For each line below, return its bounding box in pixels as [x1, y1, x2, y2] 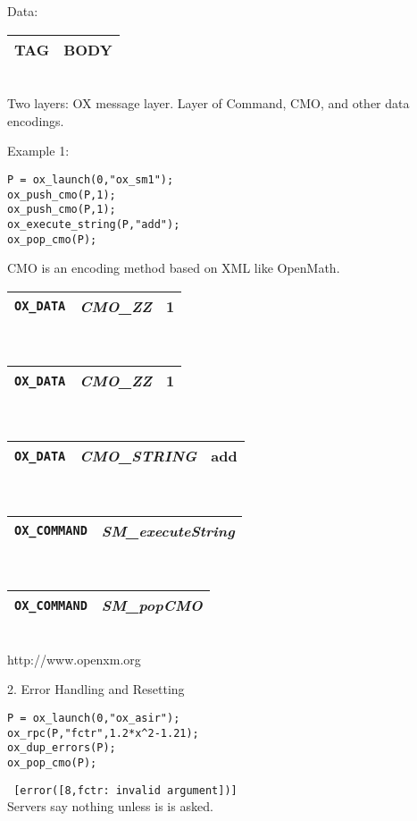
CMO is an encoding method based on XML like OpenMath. [7, 258, 340, 277]
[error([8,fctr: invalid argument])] [13, 783, 238, 797]
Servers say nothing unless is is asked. [7, 797, 213, 816]
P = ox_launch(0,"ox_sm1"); [7, 173, 174, 186]
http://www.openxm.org [7, 649, 141, 668]
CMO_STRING [79, 445, 197, 467]
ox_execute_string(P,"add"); [7, 217, 180, 231]
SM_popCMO [101, 595, 203, 616]
